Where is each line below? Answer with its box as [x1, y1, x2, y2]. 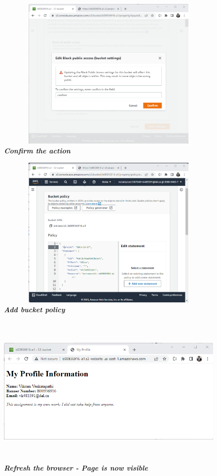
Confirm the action [4, 146, 71, 156]
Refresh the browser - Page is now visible [4, 463, 148, 473]
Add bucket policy [4, 304, 65, 314]
